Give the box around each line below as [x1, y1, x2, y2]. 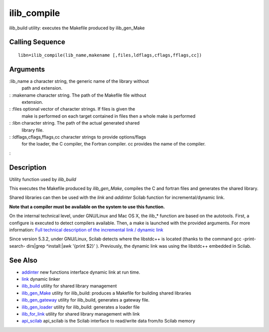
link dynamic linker [21, 276, 60, 282]
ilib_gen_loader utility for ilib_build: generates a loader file [21, 304, 140, 310]
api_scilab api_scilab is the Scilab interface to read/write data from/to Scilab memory [21, 318, 195, 324]
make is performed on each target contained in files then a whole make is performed [21, 113, 196, 119]
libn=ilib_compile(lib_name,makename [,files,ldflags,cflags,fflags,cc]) [18, 52, 202, 58]
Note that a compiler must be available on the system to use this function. [9, 203, 165, 209]
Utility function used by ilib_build [9, 176, 77, 182]
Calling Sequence [9, 38, 66, 46]
